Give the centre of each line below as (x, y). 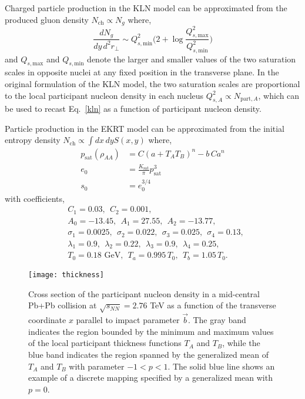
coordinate (47, 320)
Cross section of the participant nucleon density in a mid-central (144, 293)
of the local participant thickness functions (105, 343)
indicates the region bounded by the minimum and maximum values (151, 331)
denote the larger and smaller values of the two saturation (192, 59)
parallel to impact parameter (128, 320)
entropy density (33, 140)
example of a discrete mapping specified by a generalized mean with (150, 378)
